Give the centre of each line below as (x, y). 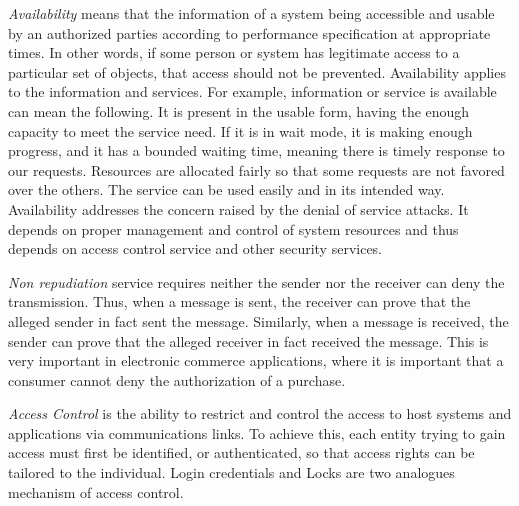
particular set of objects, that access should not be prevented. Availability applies (257, 71)
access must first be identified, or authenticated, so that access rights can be (241, 452)
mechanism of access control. (96, 491)
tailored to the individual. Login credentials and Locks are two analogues (231, 472)
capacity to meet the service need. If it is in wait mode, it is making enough (240, 130)
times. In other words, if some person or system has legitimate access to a (234, 52)
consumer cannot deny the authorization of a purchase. (177, 379)
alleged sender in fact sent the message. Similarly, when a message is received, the (258, 320)
